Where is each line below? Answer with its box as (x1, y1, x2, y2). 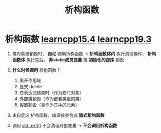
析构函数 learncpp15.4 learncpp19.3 (5, 34, 152, 45)
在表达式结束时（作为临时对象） (19, 90, 84, 95)
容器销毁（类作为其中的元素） (19, 102, 80, 108)
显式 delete (19, 83, 42, 89)
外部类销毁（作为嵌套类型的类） (19, 95, 84, 101)
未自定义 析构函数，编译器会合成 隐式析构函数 (12, 112, 105, 118)
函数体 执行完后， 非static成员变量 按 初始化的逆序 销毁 (12, 57, 124, 62)
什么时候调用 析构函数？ (12, 67, 61, 73)
